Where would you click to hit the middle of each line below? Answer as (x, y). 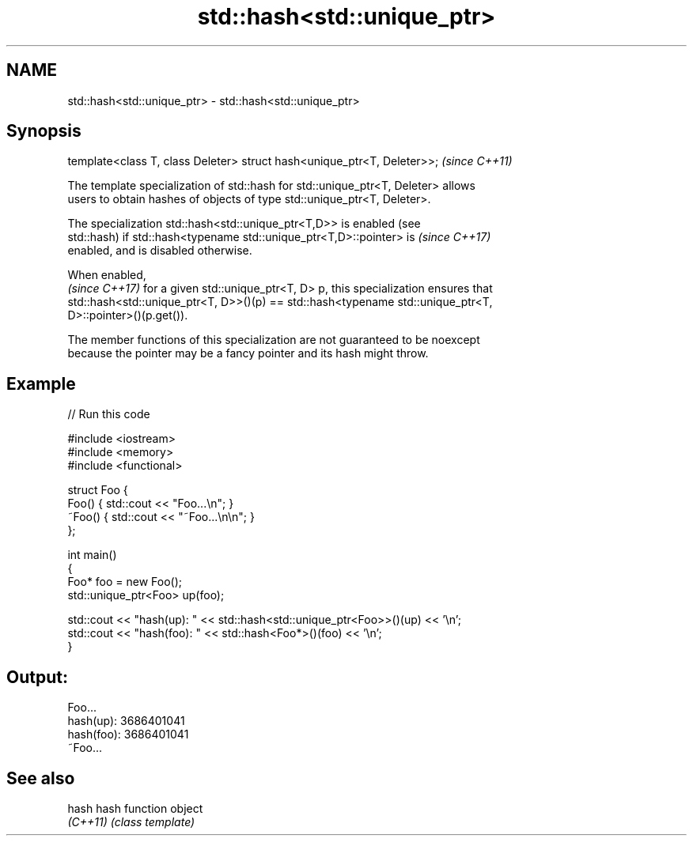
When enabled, (107, 275)
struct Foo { (98, 490)
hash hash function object (135, 808)
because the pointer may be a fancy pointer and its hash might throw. (248, 353)
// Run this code (109, 414)
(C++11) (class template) (131, 821)
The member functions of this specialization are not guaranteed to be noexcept (274, 340)
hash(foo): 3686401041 (128, 734)
